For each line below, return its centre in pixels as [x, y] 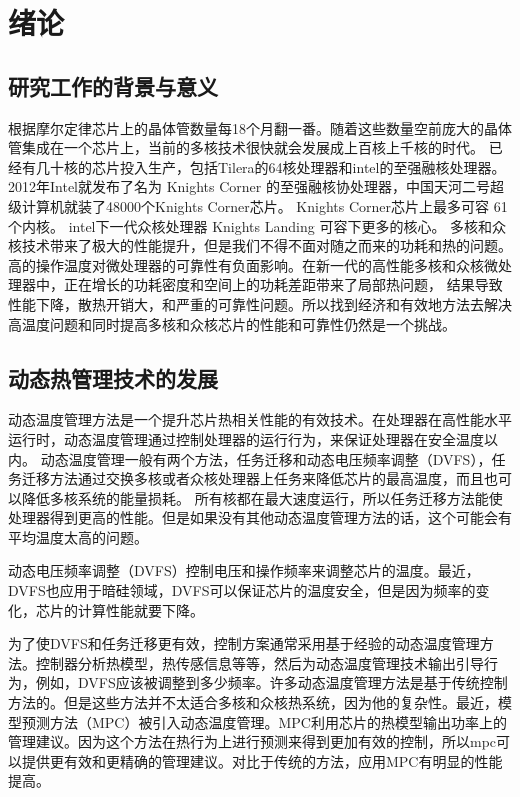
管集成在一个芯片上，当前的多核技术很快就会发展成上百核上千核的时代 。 [246, 147]
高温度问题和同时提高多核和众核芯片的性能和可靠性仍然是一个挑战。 [232, 323]
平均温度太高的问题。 [78, 536]
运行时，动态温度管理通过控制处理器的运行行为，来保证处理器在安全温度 [246, 438]
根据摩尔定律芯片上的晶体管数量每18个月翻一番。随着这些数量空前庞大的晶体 [260, 127]
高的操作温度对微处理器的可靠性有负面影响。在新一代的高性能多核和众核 [246, 264]
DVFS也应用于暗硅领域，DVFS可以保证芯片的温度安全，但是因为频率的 [242, 590]
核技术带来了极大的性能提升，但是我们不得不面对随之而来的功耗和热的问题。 [260, 245]
